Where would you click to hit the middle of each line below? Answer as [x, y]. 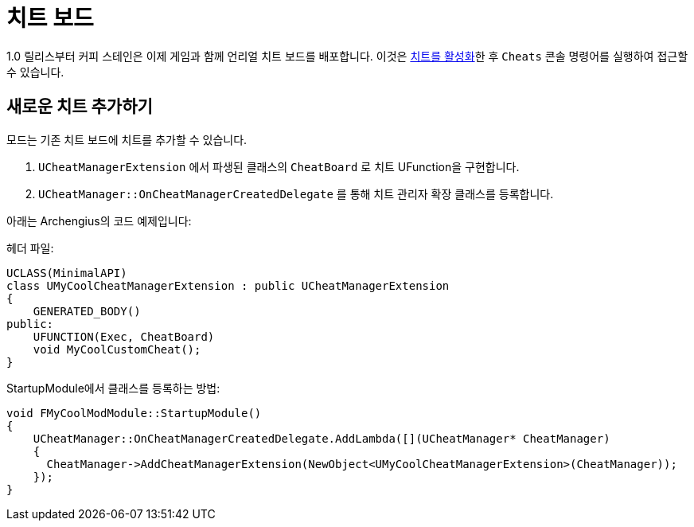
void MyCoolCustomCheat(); [117, 349]
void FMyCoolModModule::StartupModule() [134, 413]
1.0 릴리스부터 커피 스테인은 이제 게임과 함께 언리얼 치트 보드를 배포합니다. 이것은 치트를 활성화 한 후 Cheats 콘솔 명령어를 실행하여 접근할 [347, 56]
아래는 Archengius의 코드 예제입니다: [99, 221]
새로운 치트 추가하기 [80, 107]
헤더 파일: [30, 248]
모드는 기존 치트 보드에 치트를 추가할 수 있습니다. [127, 139]
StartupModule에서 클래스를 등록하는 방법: [113, 388]
